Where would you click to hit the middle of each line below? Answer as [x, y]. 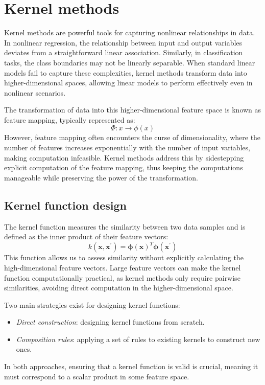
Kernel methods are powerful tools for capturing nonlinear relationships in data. [130, 32]
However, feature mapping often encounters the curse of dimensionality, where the [132, 137]
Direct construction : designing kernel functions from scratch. [110, 322]
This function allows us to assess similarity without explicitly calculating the [124, 257]
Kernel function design [65, 205]
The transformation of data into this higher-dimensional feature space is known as [133, 110]
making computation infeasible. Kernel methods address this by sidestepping [124, 157]
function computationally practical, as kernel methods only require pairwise [122, 277]
